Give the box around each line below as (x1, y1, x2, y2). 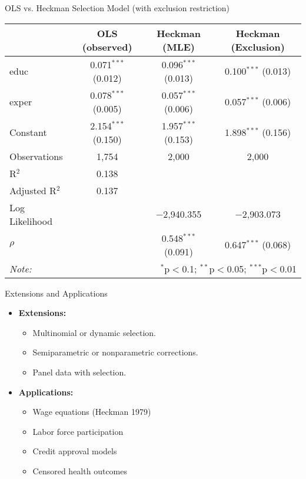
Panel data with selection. (32, 365, 127, 378)
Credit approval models (32, 445, 117, 457)
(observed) (82, 39, 132, 54)
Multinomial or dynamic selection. (32, 326, 156, 338)
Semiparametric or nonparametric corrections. (32, 346, 198, 358)
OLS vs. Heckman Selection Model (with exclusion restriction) (5, 2, 230, 14)
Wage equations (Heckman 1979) (32, 405, 151, 418)
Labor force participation (32, 425, 124, 437)
